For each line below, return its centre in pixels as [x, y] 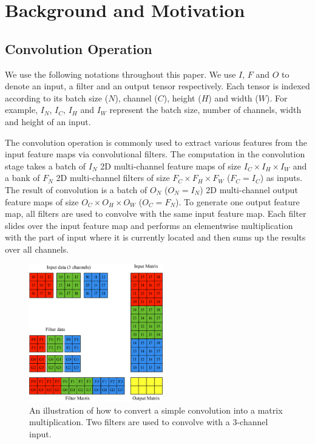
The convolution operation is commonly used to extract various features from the [156, 142]
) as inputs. [281, 178]
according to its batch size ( [57, 97]
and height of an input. [48, 121]
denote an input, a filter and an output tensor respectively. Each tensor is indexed [157, 86]
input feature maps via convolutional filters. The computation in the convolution [155, 154]
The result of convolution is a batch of [76, 189]
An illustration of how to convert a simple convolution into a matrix [156, 410]
